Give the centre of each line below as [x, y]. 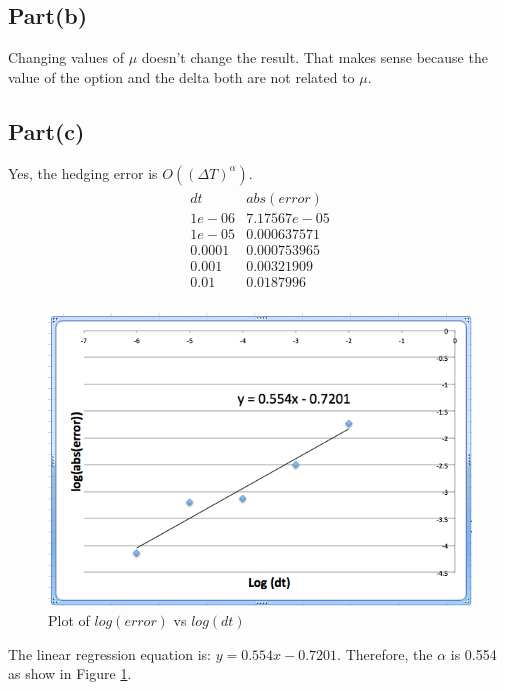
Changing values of [66, 57]
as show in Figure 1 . [70, 673]
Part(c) [46, 130]
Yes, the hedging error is [83, 172]
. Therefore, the [385, 653]
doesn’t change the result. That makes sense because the [314, 57]
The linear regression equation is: [109, 653]
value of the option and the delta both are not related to [181, 76]
